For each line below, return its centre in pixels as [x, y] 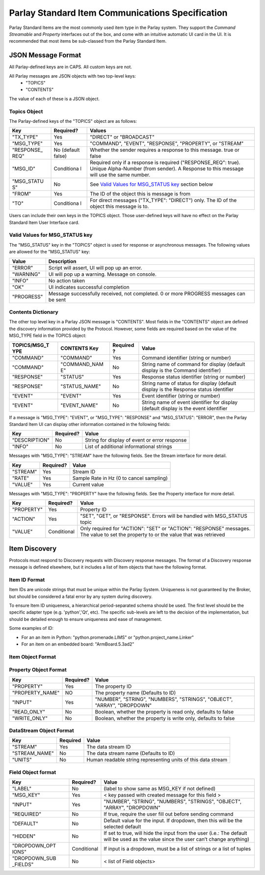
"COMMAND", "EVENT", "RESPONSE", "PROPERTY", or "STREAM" [167, 143]
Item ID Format [27, 580]
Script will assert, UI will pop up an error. [95, 268]
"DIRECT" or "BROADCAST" [122, 137]
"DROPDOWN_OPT [34, 846]
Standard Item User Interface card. [44, 222]
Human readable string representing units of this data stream [157, 760]
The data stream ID [109, 747]
